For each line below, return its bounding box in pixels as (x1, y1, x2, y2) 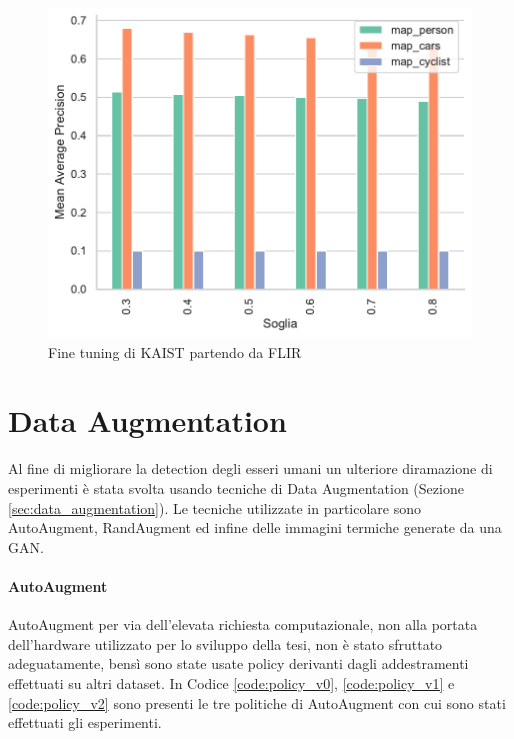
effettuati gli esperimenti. (8, 712, 162, 733)
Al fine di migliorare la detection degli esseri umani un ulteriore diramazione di (8, 458, 493, 479)
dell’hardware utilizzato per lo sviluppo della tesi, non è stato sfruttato (8, 633, 443, 654)
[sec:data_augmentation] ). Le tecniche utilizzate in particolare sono (8, 497, 422, 518)
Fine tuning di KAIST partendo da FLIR (48, 341, 302, 362)
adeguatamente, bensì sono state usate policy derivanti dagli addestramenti (8, 653, 469, 674)
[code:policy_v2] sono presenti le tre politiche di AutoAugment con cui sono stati (8, 692, 506, 713)
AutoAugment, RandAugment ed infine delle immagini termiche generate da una (8, 517, 502, 538)
